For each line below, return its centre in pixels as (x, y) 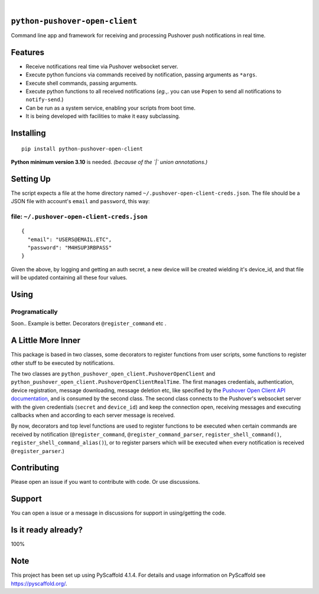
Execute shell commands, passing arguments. (82, 83)
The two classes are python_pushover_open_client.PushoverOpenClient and (113, 374)
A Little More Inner (46, 341)
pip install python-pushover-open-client (82, 149)
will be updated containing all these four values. (69, 278)
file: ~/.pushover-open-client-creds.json (79, 217)
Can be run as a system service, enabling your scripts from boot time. (111, 108)
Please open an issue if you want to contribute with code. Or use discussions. (105, 482)
